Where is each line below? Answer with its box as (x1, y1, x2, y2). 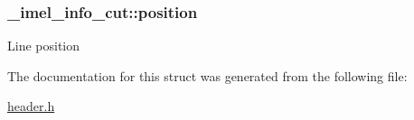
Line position (7, 36, 80, 55)
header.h (7, 97, 55, 115)
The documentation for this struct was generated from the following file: (7, 66, 408, 85)
